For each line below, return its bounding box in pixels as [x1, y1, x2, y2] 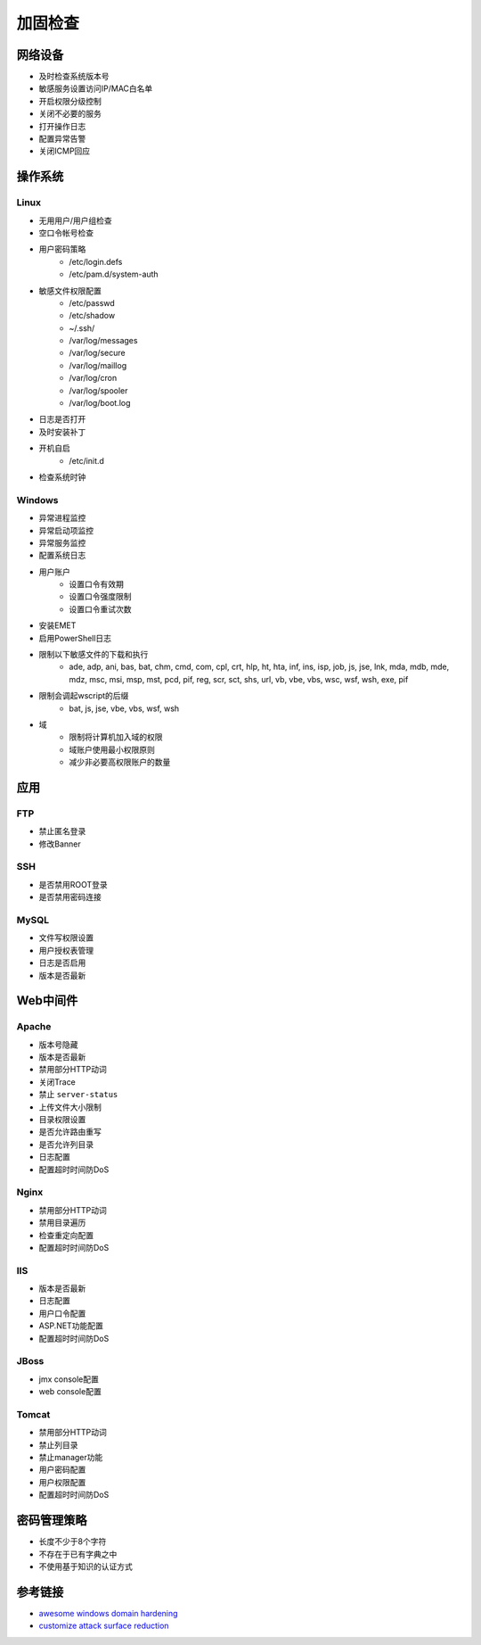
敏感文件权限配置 [38, 285, 102, 296]
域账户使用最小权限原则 [69, 744, 155, 755]
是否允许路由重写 [38, 1127, 102, 1137]
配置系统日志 [38, 550, 86, 561]
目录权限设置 [38, 1114, 86, 1125]
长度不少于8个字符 [38, 1536, 107, 1547]
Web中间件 [16, 993, 78, 1008]
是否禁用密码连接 [38, 892, 102, 903]
